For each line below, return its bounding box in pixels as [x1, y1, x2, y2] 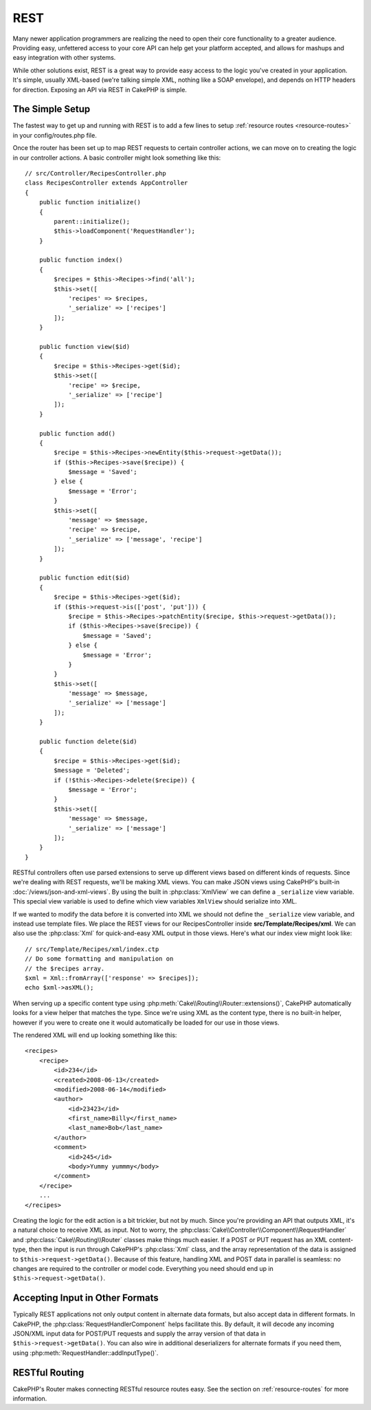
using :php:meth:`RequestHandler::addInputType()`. [12, 1349, 159, 1357]
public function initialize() [38, 198, 141, 206]
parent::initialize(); [54, 217, 131, 225]
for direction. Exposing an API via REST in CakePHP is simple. [12, 85, 187, 94]
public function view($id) [38, 343, 131, 350]
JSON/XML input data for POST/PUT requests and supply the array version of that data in [12, 1329, 266, 1338]
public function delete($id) [38, 738, 137, 746]
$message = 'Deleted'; [54, 767, 131, 774]
